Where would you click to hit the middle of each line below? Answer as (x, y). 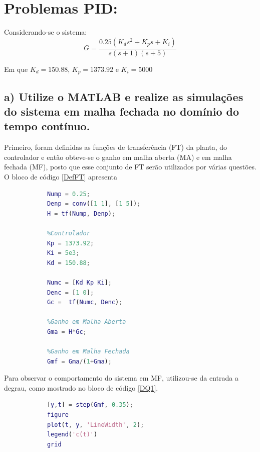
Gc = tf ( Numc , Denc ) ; (85, 302)
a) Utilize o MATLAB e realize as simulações (124, 96)
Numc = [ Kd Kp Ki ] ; (79, 282)
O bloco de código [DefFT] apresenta (61, 176)
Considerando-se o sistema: (46, 32)
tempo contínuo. (47, 126)
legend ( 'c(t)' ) (72, 435)
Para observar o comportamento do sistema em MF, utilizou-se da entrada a (121, 378)
